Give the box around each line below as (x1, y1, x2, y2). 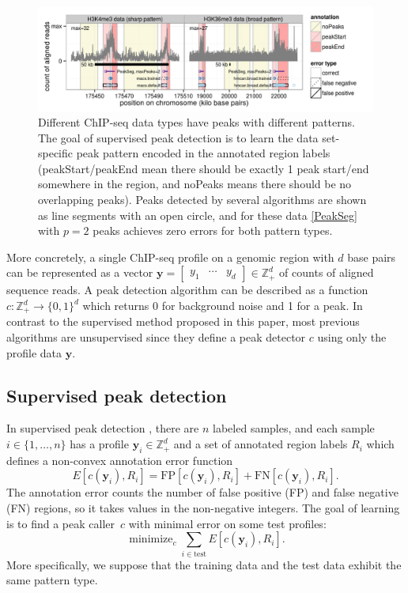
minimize (129, 534, 173, 546)
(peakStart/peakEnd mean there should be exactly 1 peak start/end (38, 160, 369, 176)
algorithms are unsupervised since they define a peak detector (6, 329, 306, 346)
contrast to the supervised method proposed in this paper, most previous (6, 313, 360, 330)
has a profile (70, 436, 129, 452)
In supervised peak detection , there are (6, 420, 199, 436)
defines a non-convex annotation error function (6, 451, 233, 468)
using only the (317, 329, 387, 346)
